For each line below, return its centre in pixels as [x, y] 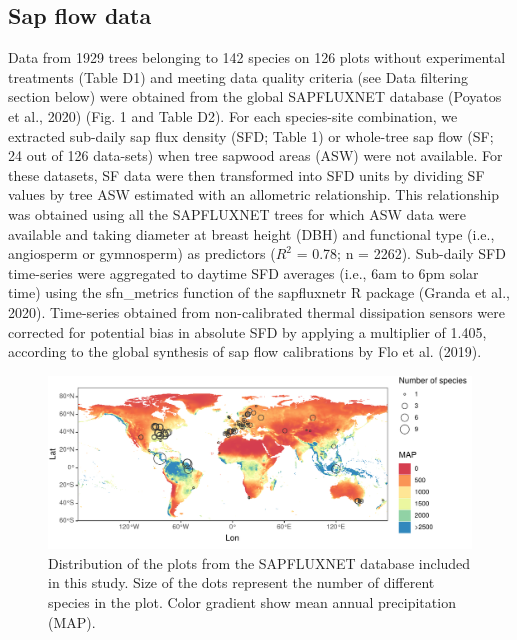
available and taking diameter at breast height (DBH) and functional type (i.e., [251, 233]
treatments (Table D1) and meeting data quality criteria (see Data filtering [238, 76]
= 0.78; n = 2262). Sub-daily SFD [401, 253]
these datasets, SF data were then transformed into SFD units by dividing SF [246, 174]
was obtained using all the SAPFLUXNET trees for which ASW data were [237, 213]
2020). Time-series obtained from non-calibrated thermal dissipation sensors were [256, 311]
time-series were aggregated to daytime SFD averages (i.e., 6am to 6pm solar [243, 272]
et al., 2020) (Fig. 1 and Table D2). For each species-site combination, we [233, 115]
